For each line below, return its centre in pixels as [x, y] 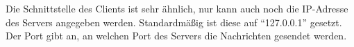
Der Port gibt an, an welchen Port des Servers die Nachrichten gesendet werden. [176, 36]
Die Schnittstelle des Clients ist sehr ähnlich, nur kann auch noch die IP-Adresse [177, 8]
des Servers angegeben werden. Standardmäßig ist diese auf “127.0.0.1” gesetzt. [174, 22]
